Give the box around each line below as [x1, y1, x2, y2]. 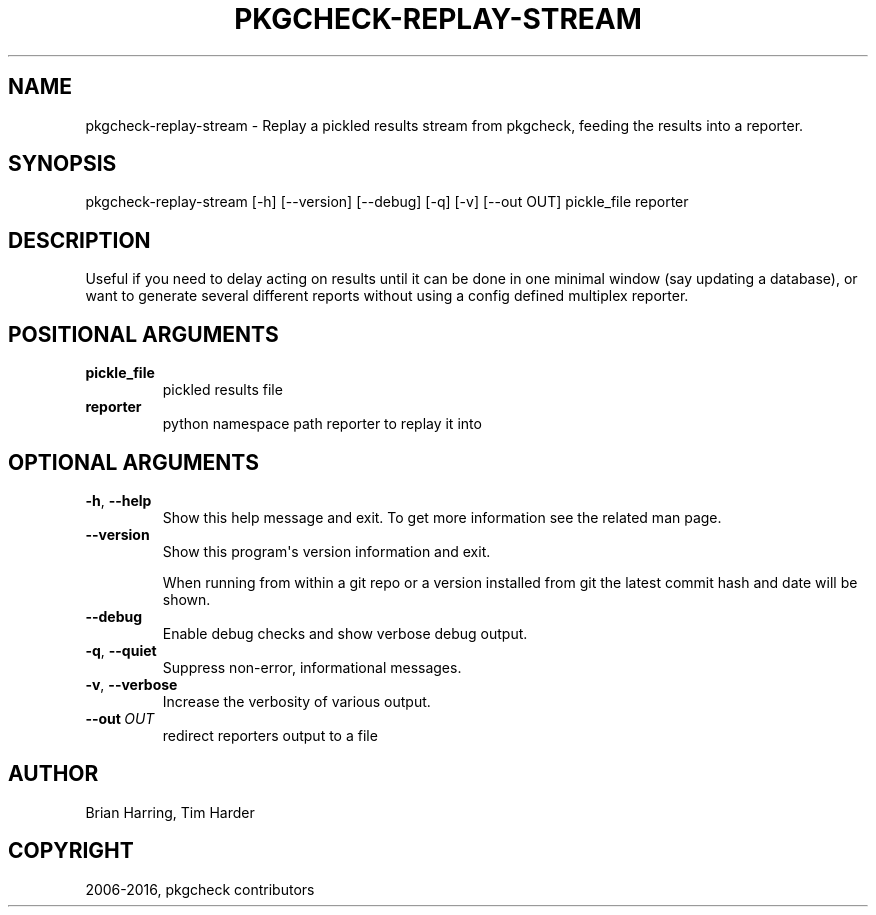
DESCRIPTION [8, 227, 151, 253]
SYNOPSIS [8, 151, 117, 177]
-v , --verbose [85, 675, 178, 693]
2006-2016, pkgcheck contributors [85, 880, 315, 898]
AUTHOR [8, 761, 99, 787]
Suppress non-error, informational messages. [162, 658, 462, 676]
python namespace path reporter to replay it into [162, 415, 482, 433]
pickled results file [162, 381, 283, 399]
